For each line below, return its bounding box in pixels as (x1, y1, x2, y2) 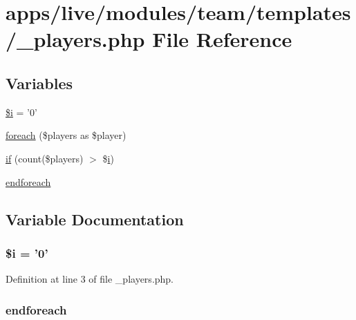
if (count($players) (6, 151, 84, 165)
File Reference (152, 25, 292, 53)
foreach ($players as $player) (6, 128, 127, 142)
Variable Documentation (6, 208, 184, 229)
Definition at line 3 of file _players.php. (6, 272, 174, 286)
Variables (6, 72, 73, 93)
